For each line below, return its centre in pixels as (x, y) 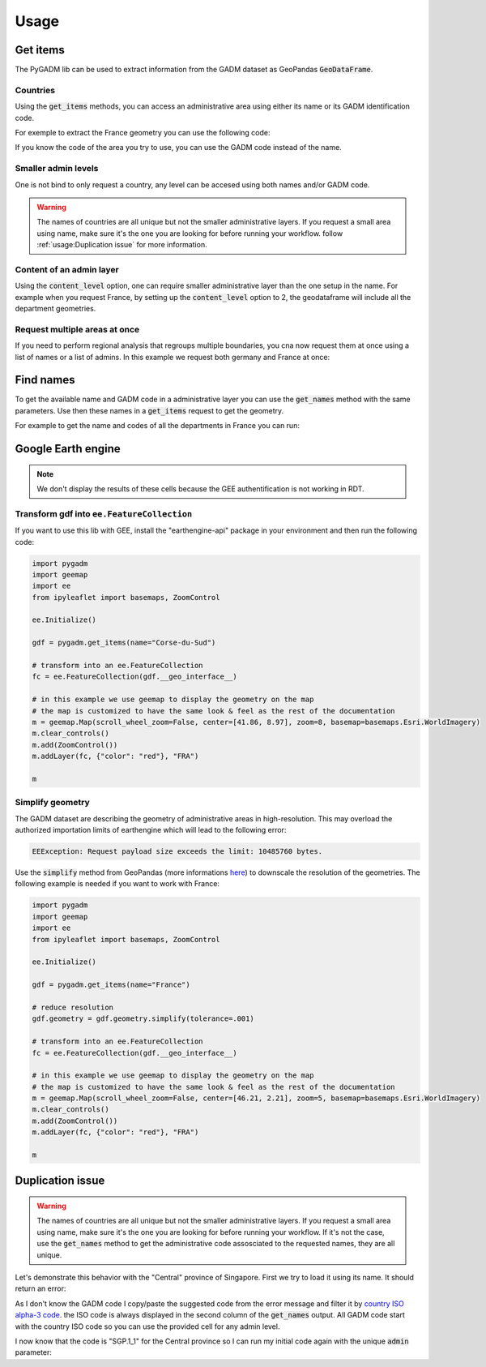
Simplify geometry (53, 803)
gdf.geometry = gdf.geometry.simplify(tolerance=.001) (143, 1019)
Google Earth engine (68, 449)
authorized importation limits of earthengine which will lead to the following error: (151, 830)
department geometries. (55, 309)
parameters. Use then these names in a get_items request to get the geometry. (149, 410)
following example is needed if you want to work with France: (117, 884)
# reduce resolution (72, 1007)
